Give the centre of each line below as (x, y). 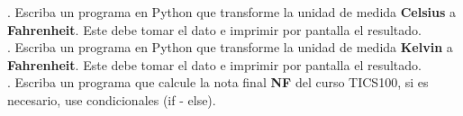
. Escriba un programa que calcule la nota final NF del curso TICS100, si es (218, 82)
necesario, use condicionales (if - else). (112, 99)
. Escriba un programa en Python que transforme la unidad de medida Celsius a (232, 12)
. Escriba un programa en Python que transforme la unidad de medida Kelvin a (230, 47)
